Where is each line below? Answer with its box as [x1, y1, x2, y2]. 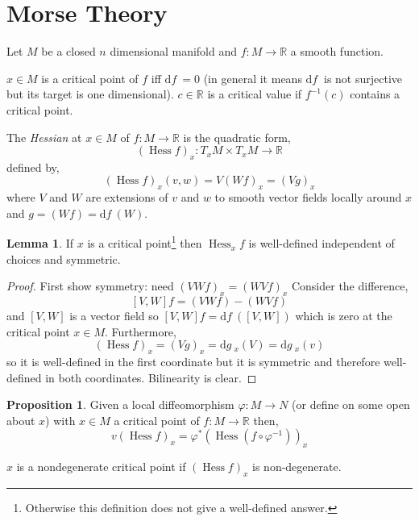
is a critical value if [207, 85, 302, 102]
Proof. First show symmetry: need [6, 277, 174, 294]
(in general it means [203, 69, 302, 86]
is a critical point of [41, 69, 139, 86]
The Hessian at [6, 128, 82, 145]
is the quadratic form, [183, 128, 291, 145]
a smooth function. [290, 43, 384, 60]
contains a [350, 85, 400, 102]
